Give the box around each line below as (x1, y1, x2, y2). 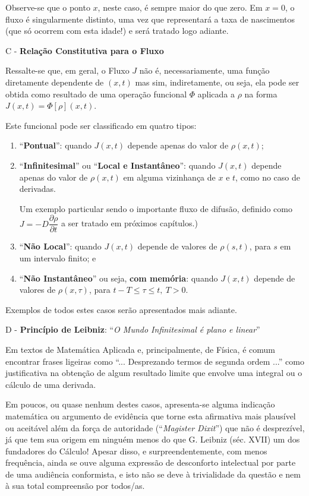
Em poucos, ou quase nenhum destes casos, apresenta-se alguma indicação (5, 398, 275, 410)
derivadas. (19, 182, 56, 195)
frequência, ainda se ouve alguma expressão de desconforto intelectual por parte (5, 456, 296, 469)
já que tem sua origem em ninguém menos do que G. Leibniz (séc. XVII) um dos (5, 433, 300, 446)
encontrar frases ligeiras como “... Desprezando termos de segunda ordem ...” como (5, 355, 304, 367)
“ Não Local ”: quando (19, 240, 102, 252)
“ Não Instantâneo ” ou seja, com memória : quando (19, 271, 218, 284)
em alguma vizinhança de (123, 170, 216, 183)
